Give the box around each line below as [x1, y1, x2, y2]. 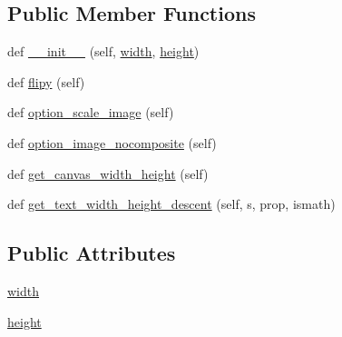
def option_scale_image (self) [7, 103, 174, 122]
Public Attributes [7, 239, 176, 267]
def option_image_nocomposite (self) [7, 133, 217, 152]
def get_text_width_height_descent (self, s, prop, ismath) [7, 194, 336, 213]
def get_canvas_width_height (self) [7, 164, 209, 183]
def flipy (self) [7, 72, 85, 91]
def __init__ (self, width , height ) [7, 42, 200, 61]
